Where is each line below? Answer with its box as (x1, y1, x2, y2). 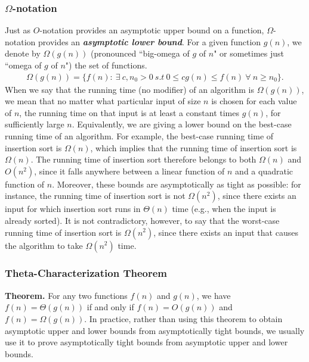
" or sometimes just (214, 47, 285, 60)
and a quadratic (235, 164, 293, 177)
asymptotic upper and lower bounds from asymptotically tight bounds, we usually (5, 324, 305, 336)
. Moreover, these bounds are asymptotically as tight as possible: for (52, 177, 301, 190)
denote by (5, 47, 41, 60)
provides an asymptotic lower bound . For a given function (38, 35, 261, 48)
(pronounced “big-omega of (91, 47, 190, 60)
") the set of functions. (65, 59, 147, 71)
